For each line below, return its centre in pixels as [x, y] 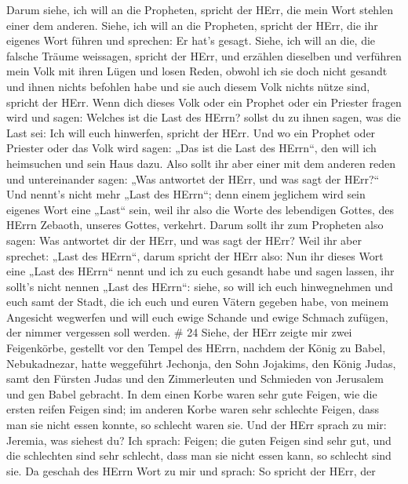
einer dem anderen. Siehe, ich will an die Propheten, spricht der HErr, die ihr [192, 25]
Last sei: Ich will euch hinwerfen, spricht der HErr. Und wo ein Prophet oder [191, 132]
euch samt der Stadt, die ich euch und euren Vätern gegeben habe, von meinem [198, 302]
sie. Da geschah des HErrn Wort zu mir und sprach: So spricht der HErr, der [191, 470]
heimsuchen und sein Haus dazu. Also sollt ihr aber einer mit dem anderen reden [201, 163]
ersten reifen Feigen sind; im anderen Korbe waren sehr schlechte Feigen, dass [193, 409]
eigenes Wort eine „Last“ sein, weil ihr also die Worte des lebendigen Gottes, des [200, 209]
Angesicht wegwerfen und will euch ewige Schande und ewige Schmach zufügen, [197, 317]
